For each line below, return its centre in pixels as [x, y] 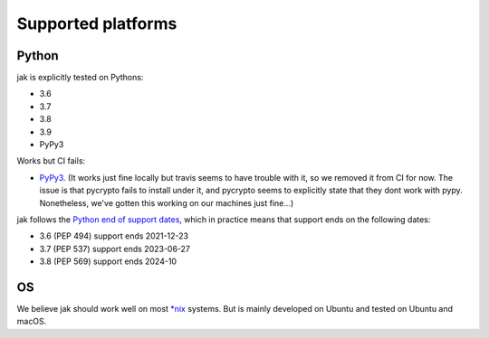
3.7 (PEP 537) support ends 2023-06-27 [115, 249]
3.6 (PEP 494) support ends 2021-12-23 [114, 236]
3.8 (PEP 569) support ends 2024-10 [108, 261]
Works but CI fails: [51, 161]
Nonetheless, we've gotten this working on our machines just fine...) [167, 202]
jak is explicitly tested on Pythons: [80, 78]
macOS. [32, 322]
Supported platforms [97, 23]
